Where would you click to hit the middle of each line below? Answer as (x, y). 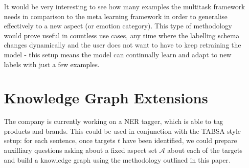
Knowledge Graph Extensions (106, 98)
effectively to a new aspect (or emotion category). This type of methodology (118, 26)
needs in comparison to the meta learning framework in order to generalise (116, 16)
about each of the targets (205, 150)
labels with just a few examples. (52, 64)
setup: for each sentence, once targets (60, 140)
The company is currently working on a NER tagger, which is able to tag (113, 121)
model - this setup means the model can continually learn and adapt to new (118, 54)
